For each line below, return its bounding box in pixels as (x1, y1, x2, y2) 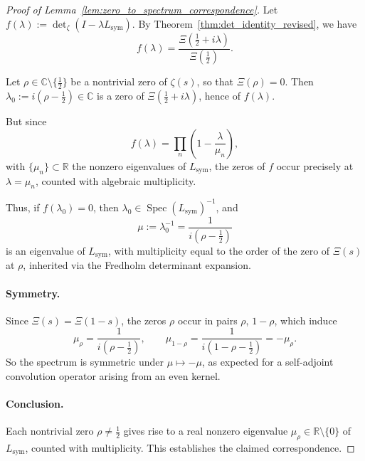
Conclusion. (6, 396, 64, 411)
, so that (196, 74, 234, 89)
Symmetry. (6, 285, 60, 300)
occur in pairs (177, 312, 238, 327)
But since (6, 114, 47, 129)
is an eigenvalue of (6, 243, 85, 258)
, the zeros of (208, 158, 265, 173)
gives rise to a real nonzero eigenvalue (123, 423, 288, 438)
